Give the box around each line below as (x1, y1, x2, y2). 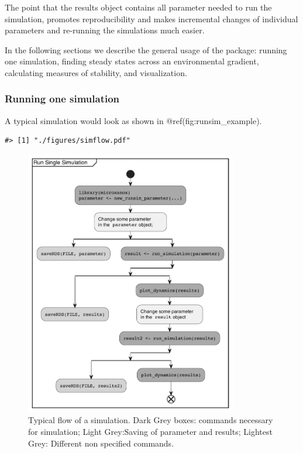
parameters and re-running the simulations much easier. (5, 24, 205, 36)
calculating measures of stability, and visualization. (5, 66, 187, 78)
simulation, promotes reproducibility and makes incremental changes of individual (5, 12, 298, 25)
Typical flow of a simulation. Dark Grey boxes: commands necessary (28, 414, 273, 426)
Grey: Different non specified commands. (28, 437, 174, 449)
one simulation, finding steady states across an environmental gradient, (5, 55, 259, 67)
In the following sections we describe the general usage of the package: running (5, 43, 287, 56)
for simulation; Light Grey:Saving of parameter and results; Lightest (28, 425, 273, 437)
